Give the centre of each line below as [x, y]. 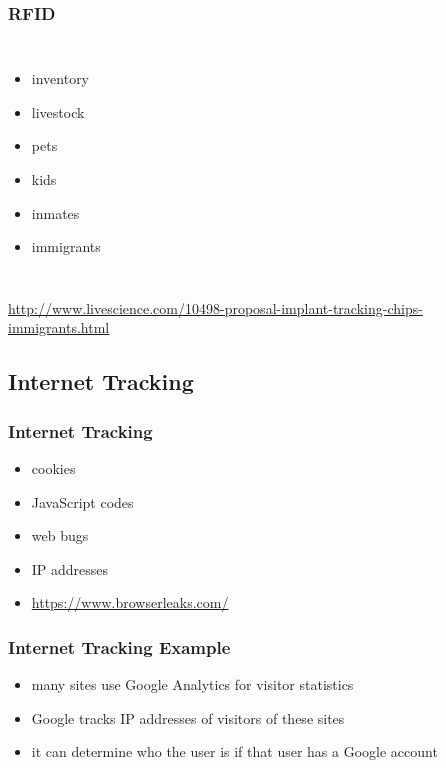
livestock [58, 111]
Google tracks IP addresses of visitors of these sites [188, 717]
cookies [53, 467]
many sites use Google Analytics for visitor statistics [192, 684]
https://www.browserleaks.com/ [130, 602]
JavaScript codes [82, 501]
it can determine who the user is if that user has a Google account [234, 751]
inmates [55, 212]
